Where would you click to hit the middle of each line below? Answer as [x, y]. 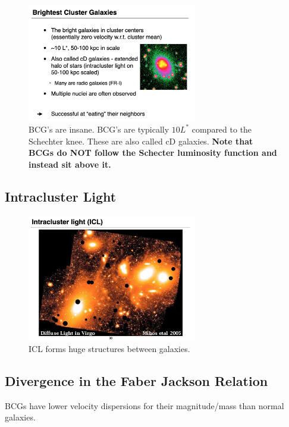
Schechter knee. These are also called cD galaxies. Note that [141, 141]
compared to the [222, 129]
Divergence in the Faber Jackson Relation [136, 380]
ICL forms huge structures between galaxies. [109, 348]
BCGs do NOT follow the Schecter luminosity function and [153, 153]
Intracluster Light [61, 196]
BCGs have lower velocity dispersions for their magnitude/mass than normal [144, 405]
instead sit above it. [70, 164]
